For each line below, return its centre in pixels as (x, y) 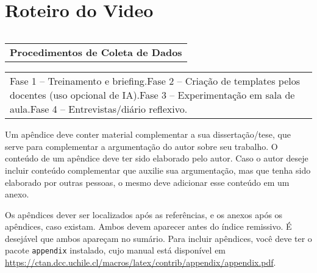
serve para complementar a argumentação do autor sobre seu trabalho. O (141, 146)
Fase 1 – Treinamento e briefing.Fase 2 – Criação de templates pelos (155, 81)
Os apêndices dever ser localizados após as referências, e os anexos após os (144, 214)
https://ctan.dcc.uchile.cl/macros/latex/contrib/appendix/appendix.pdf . (141, 262)
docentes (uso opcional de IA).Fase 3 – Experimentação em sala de (152, 95)
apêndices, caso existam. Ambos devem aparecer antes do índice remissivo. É (148, 226)
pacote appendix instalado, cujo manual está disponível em (116, 250)
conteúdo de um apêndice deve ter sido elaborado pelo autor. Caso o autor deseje (157, 158)
